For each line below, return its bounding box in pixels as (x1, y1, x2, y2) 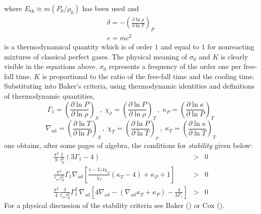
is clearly (220, 51, 248, 61)
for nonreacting (207, 41, 254, 51)
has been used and (82, 3, 139, 13)
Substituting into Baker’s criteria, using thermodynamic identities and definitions (4, 81, 255, 91)
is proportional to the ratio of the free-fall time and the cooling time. (42, 70, 255, 81)
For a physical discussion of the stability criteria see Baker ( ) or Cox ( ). (4, 199, 225, 210)
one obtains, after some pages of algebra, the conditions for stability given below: (4, 140, 253, 151)
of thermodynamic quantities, (4, 90, 95, 101)
